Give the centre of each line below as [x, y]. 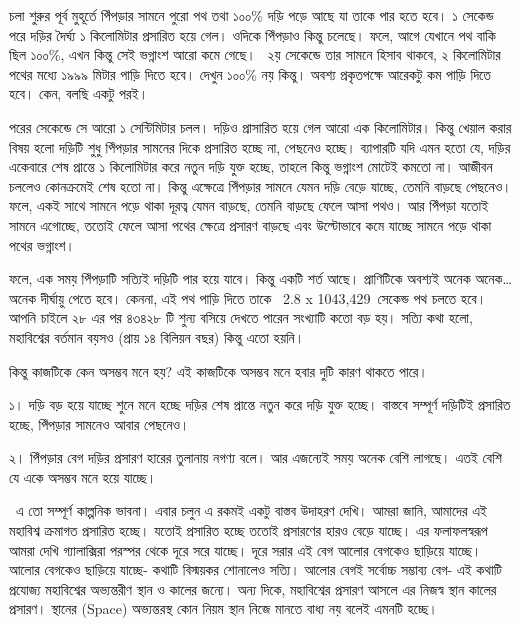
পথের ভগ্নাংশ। [42, 244]
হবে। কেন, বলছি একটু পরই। [79, 93]
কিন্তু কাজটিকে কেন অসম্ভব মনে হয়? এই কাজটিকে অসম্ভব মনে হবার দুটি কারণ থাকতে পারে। [218, 370]
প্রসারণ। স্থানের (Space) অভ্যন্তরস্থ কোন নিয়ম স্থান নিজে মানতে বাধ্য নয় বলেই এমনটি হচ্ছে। [223, 608]
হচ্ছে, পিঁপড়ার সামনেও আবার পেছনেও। [99, 423]
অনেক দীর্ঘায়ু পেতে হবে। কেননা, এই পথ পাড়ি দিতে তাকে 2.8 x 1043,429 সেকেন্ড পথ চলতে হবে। [248, 297]
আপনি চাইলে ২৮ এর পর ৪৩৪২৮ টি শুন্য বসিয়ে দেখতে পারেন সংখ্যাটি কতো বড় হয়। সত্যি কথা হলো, [241, 317]
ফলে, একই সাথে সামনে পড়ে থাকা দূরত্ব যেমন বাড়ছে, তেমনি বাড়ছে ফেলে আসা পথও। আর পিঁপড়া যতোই [249, 205]
